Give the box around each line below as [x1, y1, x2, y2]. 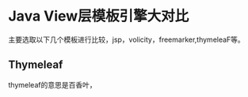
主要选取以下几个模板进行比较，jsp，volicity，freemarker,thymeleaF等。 [8, 35, 246, 44]
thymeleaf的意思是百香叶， [8, 80, 97, 89]
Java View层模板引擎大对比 [8, 7, 189, 25]
